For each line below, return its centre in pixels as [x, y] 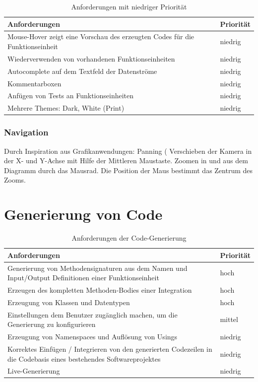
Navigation [26, 132]
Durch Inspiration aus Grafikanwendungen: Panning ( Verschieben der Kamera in [128, 151]
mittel [229, 319]
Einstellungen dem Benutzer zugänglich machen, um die [93, 314]
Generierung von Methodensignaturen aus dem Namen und [97, 268]
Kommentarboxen [34, 83]
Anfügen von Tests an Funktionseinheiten [71, 95]
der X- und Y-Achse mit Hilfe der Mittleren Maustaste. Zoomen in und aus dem [126, 160]
